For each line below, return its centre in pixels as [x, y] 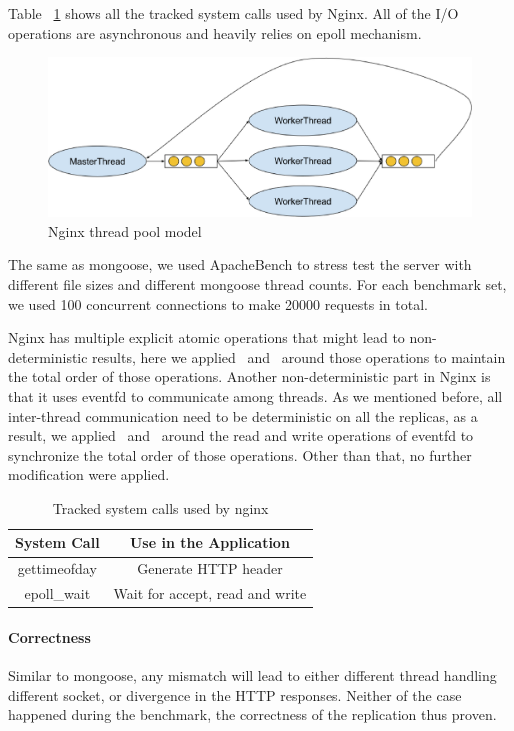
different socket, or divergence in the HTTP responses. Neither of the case [235, 694]
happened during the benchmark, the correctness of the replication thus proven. [252, 714]
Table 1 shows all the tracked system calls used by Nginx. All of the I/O [233, 13]
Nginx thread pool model [125, 230]
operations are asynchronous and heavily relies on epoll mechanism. [215, 32]
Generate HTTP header [210, 568]
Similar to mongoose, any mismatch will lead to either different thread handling [252, 675]
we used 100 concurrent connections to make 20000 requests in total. [218, 303]
